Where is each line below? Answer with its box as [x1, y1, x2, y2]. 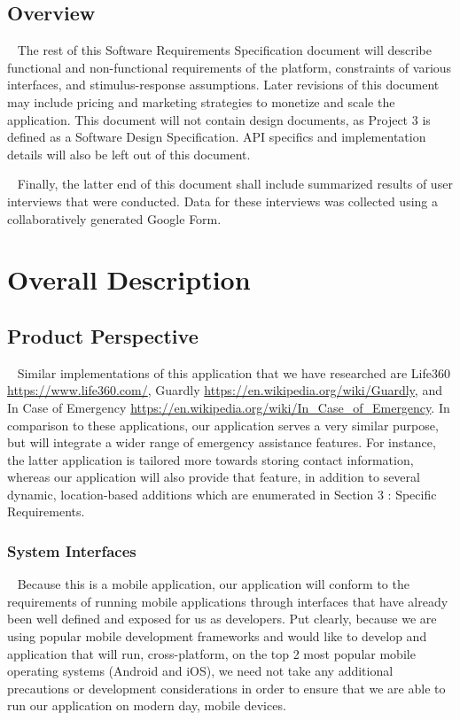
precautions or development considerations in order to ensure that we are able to [7, 678, 446, 697]
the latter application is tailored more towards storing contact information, [7, 450, 414, 468]
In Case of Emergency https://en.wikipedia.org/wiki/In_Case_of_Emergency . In [7, 398, 450, 416]
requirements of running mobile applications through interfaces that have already [7, 592, 448, 610]
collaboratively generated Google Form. [7, 209, 222, 228]
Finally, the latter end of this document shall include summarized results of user [17, 174, 453, 193]
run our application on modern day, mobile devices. [7, 696, 286, 715]
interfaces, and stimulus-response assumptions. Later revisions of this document [7, 75, 440, 94]
